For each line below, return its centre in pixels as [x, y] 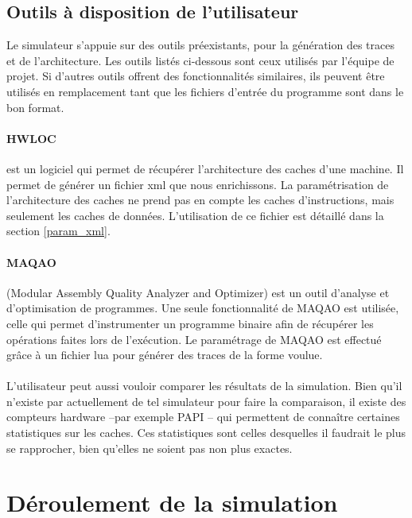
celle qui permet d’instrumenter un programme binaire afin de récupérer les [190, 323]
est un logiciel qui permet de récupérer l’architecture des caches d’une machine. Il [205, 168]
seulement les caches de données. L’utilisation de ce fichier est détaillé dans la [195, 215]
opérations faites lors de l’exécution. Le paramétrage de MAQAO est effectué [194, 339]
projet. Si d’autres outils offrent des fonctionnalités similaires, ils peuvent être [196, 76]
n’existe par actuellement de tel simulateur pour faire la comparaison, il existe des [206, 401]
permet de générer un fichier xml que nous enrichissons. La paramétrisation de [198, 184]
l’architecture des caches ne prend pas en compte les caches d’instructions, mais [200, 200]
